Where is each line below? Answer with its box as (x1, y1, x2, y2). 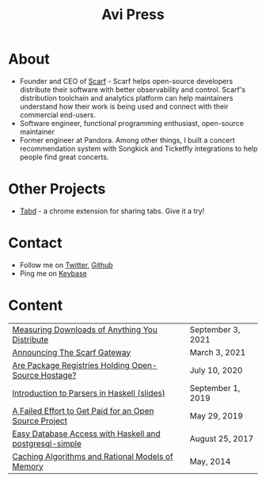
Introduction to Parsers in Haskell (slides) (12, 387, 165, 398)
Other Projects (8, 180, 106, 198)
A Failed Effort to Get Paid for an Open (12, 405, 154, 416)
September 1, (189, 382, 241, 393)
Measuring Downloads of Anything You (12, 323, 158, 335)
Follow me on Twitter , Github (19, 260, 113, 270)
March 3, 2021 (189, 346, 246, 358)
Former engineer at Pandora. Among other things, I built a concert (19, 135, 235, 144)
